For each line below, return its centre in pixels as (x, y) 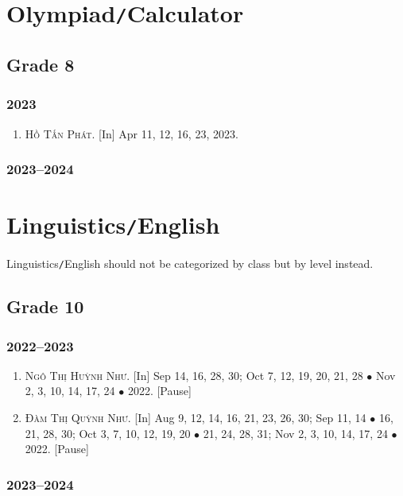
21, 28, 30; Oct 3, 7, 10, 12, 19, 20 (108, 433)
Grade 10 (45, 306)
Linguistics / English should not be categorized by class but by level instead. (190, 263)
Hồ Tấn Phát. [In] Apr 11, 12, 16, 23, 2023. (132, 133)
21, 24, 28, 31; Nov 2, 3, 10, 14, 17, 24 (295, 433)
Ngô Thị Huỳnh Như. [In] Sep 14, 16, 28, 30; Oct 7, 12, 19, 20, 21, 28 (194, 375)
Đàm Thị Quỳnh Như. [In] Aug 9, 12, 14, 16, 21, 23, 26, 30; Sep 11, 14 (196, 418)
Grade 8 (41, 64)
